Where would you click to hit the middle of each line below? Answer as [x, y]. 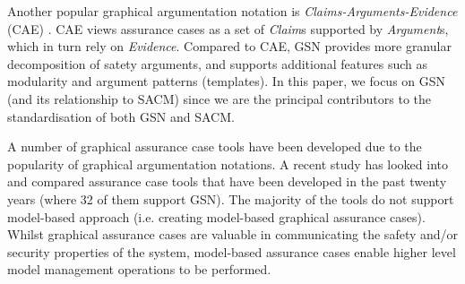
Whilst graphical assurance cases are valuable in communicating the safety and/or [233, 234]
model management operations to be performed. [139, 269]
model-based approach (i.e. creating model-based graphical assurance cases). [216, 216]
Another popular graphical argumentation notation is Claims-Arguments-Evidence [232, 11]
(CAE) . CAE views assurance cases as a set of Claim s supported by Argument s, [228, 28]
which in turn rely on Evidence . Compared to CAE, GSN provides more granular [229, 46]
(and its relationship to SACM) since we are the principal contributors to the [220, 98]
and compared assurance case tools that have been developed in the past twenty [227, 181]
